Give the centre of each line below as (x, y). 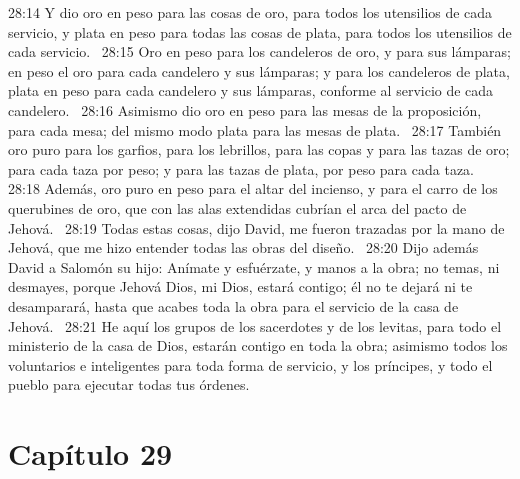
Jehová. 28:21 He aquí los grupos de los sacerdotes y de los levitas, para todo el (255, 325)
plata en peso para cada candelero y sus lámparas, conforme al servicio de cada (251, 90)
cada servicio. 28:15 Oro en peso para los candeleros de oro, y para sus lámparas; (259, 51)
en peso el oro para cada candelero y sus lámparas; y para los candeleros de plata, (259, 70)
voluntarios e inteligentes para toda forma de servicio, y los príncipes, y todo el (250, 364)
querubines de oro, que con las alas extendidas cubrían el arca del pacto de (237, 207)
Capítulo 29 (90, 453)
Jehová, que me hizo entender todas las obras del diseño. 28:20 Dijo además (243, 247)
